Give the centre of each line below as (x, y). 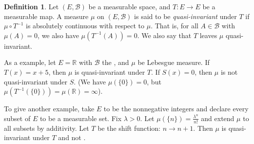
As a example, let (30, 62)
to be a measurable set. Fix (81, 118)
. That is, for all (175, 26)
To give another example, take (49, 109)
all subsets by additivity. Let (47, 128)
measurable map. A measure (46, 16)
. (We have (90, 81)
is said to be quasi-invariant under (186, 16)
